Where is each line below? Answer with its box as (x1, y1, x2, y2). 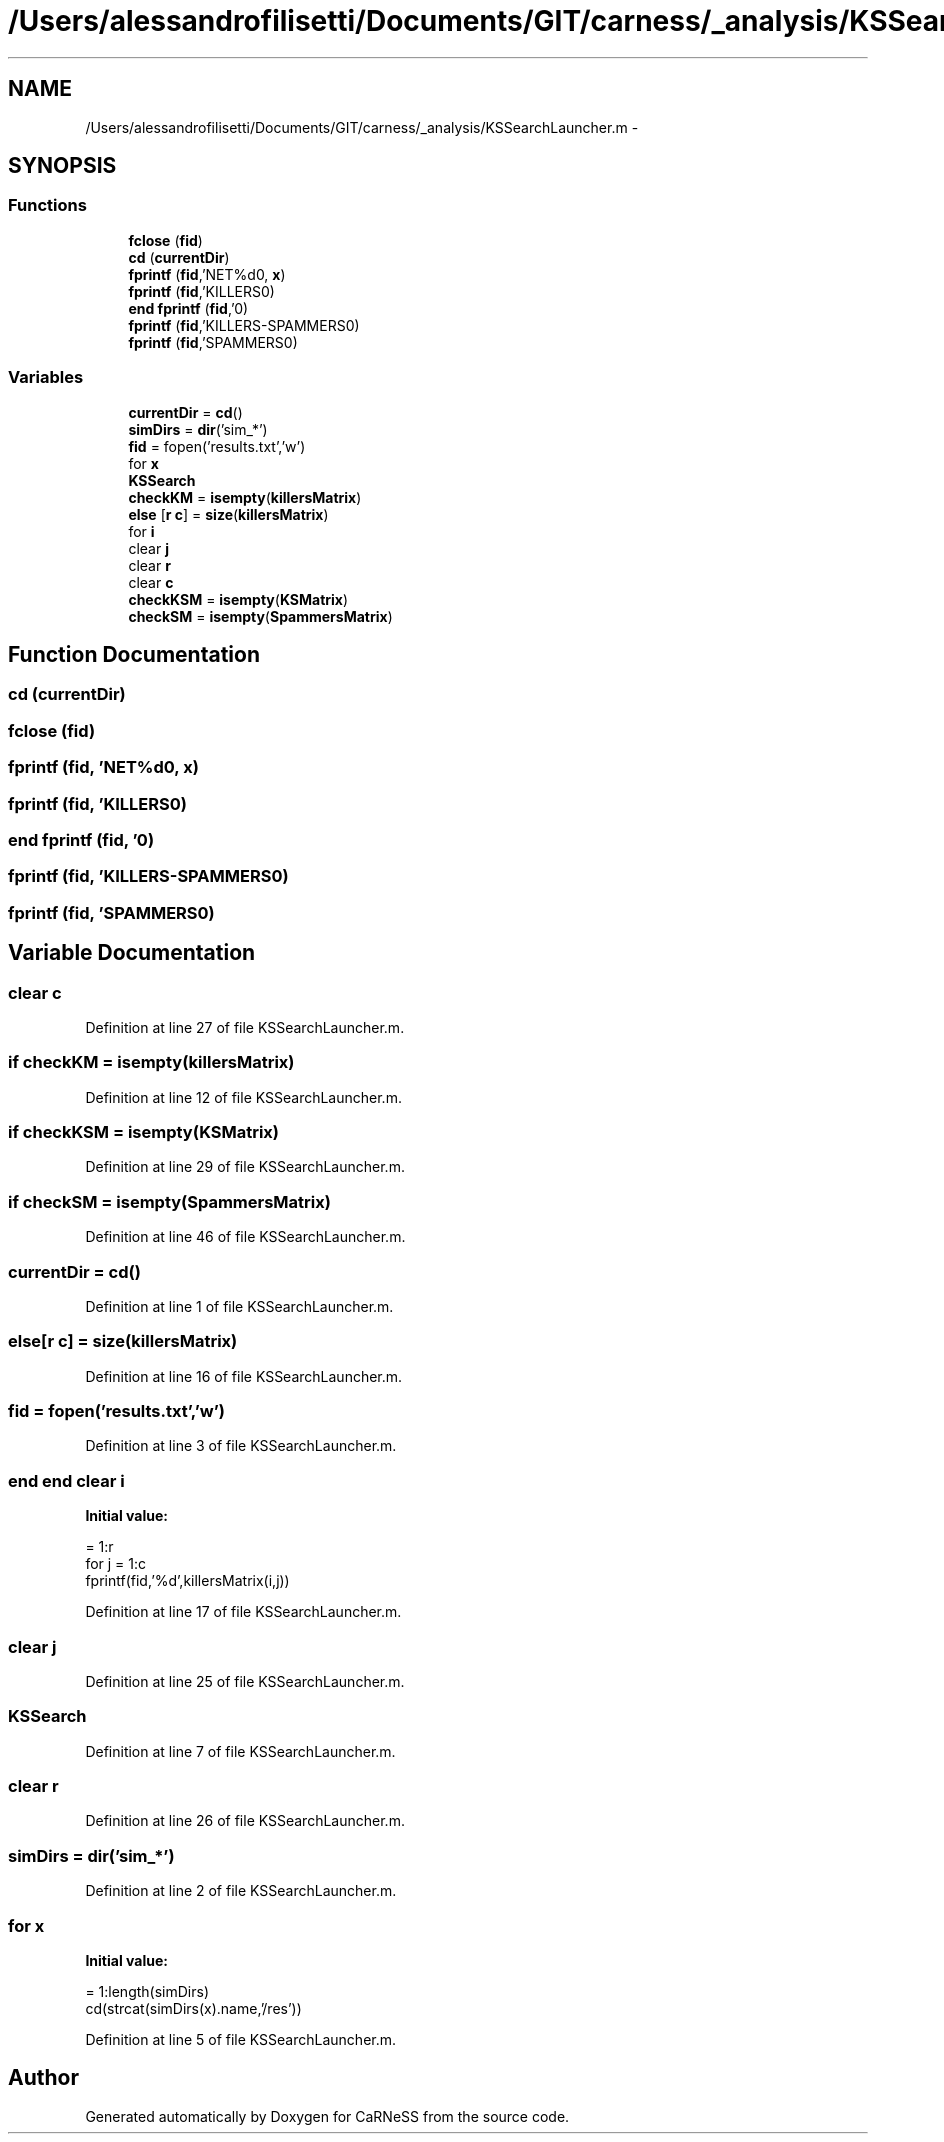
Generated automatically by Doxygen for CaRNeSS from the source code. (85, 2107, 570, 2125)
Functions (8, 195, 87, 216)
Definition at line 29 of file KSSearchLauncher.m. (85, 1158, 405, 1176)
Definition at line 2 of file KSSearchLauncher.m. (85, 1882, 397, 1900)
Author (8, 2065, 79, 2091)
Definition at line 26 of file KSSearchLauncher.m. (85, 1812, 405, 1830)
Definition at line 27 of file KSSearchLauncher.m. (85, 1018, 405, 1036)
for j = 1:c (85, 1555, 147, 1573)
